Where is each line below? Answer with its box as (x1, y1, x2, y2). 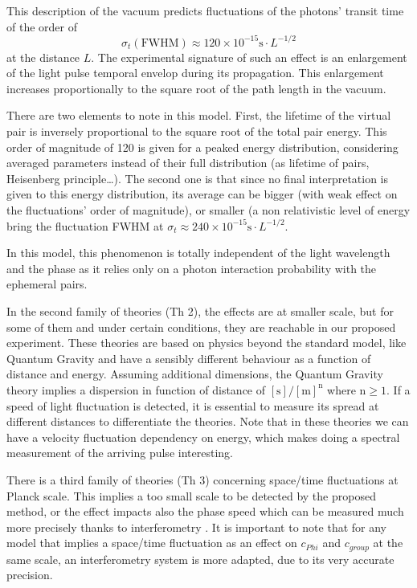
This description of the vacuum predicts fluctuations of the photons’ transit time (6, 2, 404, 18)
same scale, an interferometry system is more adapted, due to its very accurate (6, 550, 395, 567)
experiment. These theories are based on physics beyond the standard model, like (6, 334, 407, 351)
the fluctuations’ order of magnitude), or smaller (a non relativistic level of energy (6, 202, 411, 218)
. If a (386, 381, 411, 398)
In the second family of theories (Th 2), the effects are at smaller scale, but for (6, 303, 394, 319)
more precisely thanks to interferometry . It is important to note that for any (6, 518, 387, 535)
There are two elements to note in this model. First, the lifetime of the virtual (6, 107, 391, 124)
